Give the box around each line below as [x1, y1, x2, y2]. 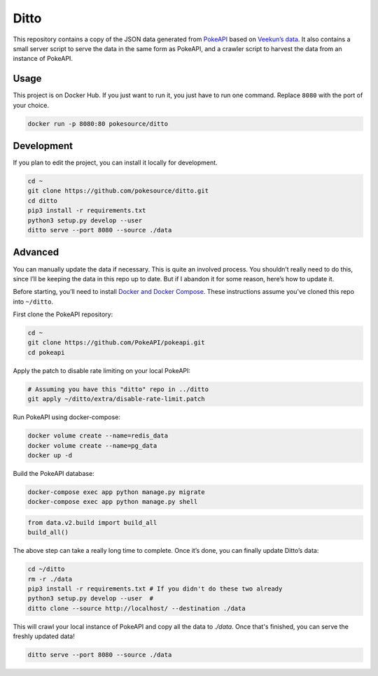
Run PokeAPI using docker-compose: [13, 413, 120, 421]
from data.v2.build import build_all [27, 519, 157, 526]
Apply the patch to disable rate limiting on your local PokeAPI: [13, 366, 191, 374]
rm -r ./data [27, 575, 73, 583]
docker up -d [27, 451, 73, 459]
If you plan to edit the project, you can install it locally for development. [13, 158, 218, 167]
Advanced [13, 246, 59, 258]
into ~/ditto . [13, 297, 54, 306]
